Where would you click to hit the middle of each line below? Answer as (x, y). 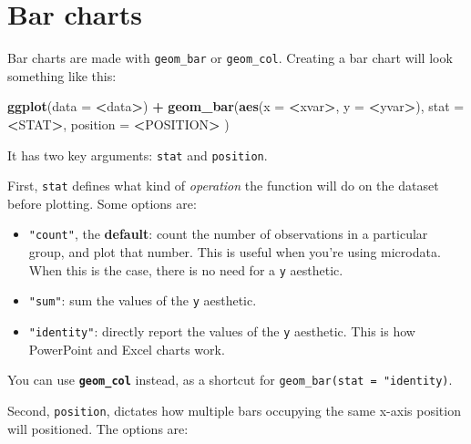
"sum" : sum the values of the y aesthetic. (143, 300)
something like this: (62, 75)
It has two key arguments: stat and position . (138, 155)
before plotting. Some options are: (102, 203)
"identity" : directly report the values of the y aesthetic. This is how (222, 331)
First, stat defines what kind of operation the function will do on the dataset (223, 186)
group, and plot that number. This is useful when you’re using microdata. (235, 252)
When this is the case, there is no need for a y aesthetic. (186, 269)
